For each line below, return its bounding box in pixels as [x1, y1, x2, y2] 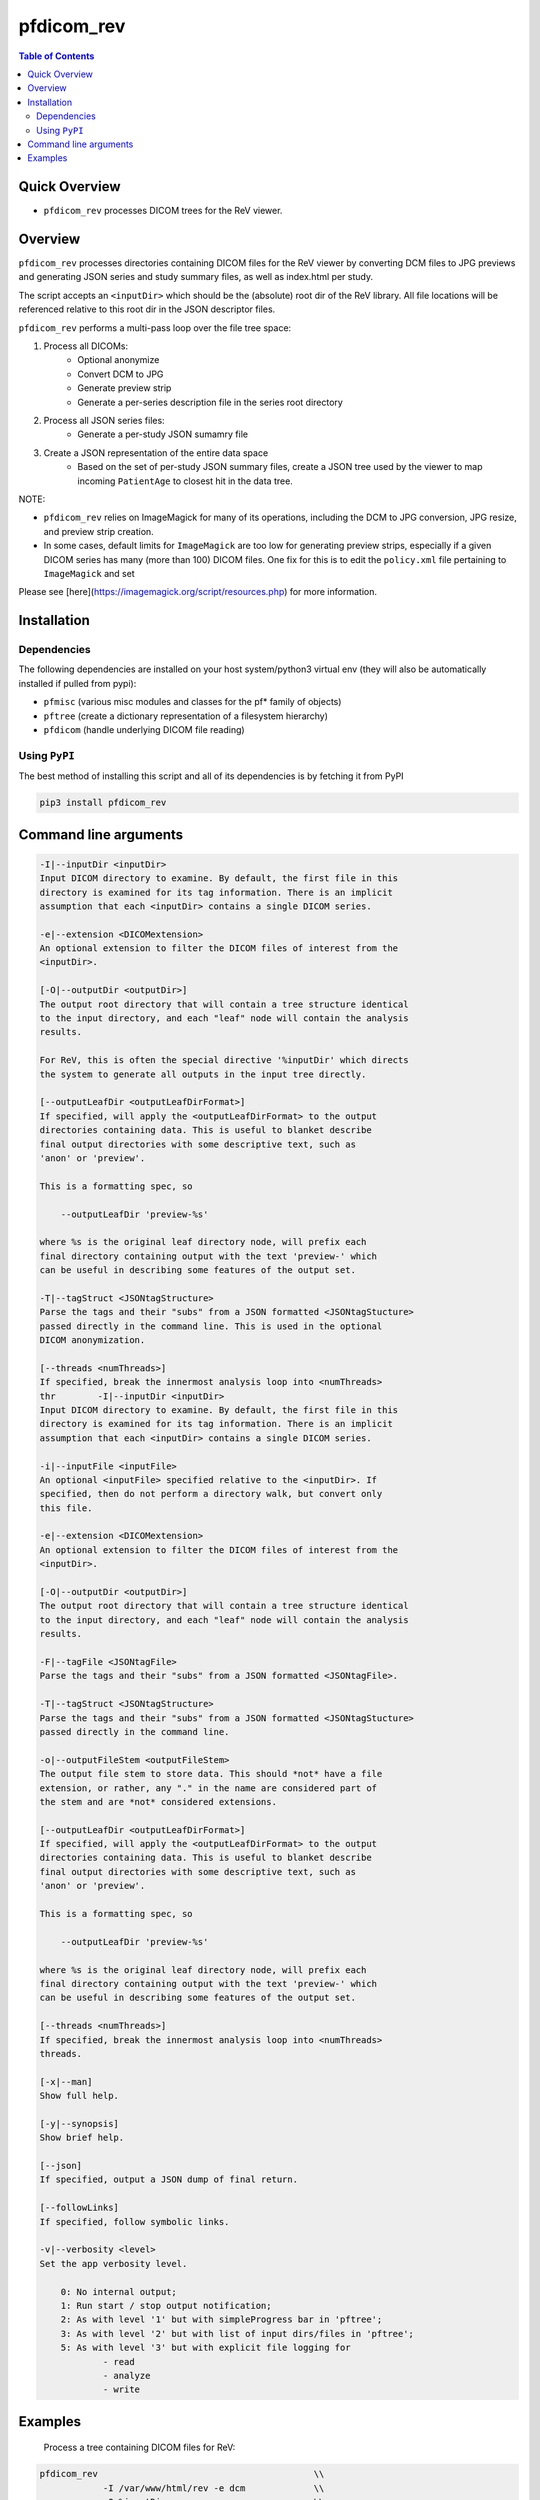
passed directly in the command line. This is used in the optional [39, 1320, 383, 1332]
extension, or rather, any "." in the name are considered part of [39, 1782, 378, 1794]
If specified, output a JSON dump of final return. [39, 2174, 299, 2185]
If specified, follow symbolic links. [39, 2216, 230, 2227]
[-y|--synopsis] [39, 2118, 120, 2129]
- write [102, 2384, 140, 2395]
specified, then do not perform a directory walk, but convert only [39, 1488, 383, 1500]
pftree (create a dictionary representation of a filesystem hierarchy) [43, 710, 329, 722]
